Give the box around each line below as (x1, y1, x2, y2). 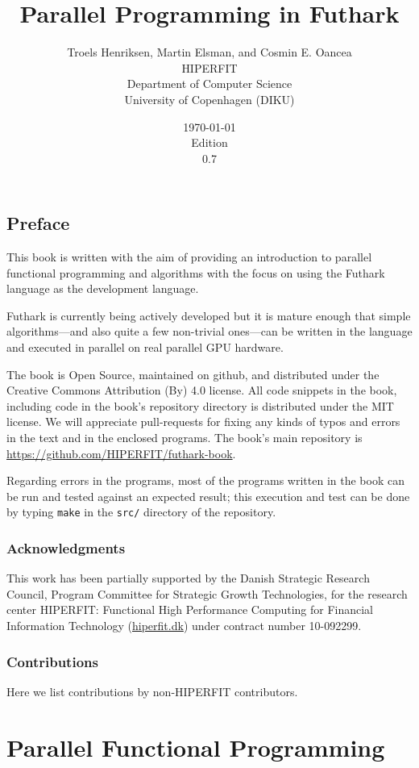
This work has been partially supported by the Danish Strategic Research (6, 570, 370, 586)
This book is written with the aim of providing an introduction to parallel (6, 248, 372, 265)
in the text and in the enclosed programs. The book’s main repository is (6, 429, 363, 446)
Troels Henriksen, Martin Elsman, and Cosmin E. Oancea (67, 44, 352, 61)
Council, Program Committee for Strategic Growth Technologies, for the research (6, 585, 408, 602)
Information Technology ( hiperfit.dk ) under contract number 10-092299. (6, 617, 362, 634)
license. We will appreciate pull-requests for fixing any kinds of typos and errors (6, 413, 400, 430)
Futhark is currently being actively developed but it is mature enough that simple (6, 307, 411, 323)
